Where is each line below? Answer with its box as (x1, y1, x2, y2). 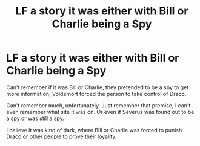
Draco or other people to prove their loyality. (6, 133, 117, 140)
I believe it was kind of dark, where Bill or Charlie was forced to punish (6, 126, 182, 133)
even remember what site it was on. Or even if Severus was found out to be (6, 108, 195, 115)
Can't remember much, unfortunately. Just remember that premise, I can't (6, 101, 191, 109)
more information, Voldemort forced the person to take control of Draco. (6, 90, 187, 97)
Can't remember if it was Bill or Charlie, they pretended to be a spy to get (6, 83, 189, 91)
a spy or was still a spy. (6, 115, 65, 122)
